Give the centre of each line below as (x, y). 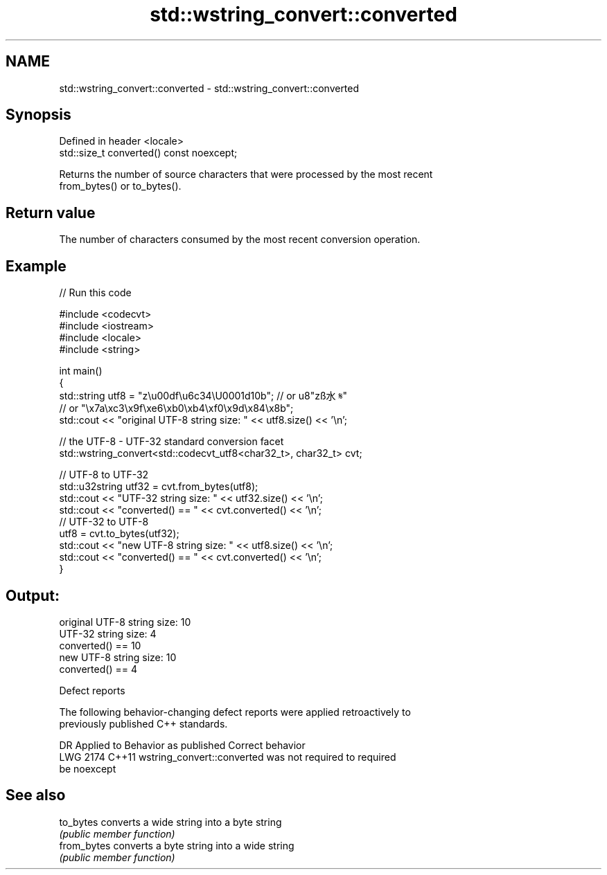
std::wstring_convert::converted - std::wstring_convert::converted (209, 88)
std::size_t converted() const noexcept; (148, 153)
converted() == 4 (98, 669)
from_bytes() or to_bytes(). (120, 186)
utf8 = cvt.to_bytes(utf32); (119, 534)
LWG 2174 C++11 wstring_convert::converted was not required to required (228, 757)
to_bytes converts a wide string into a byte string (170, 822)
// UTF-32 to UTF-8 (104, 522)
